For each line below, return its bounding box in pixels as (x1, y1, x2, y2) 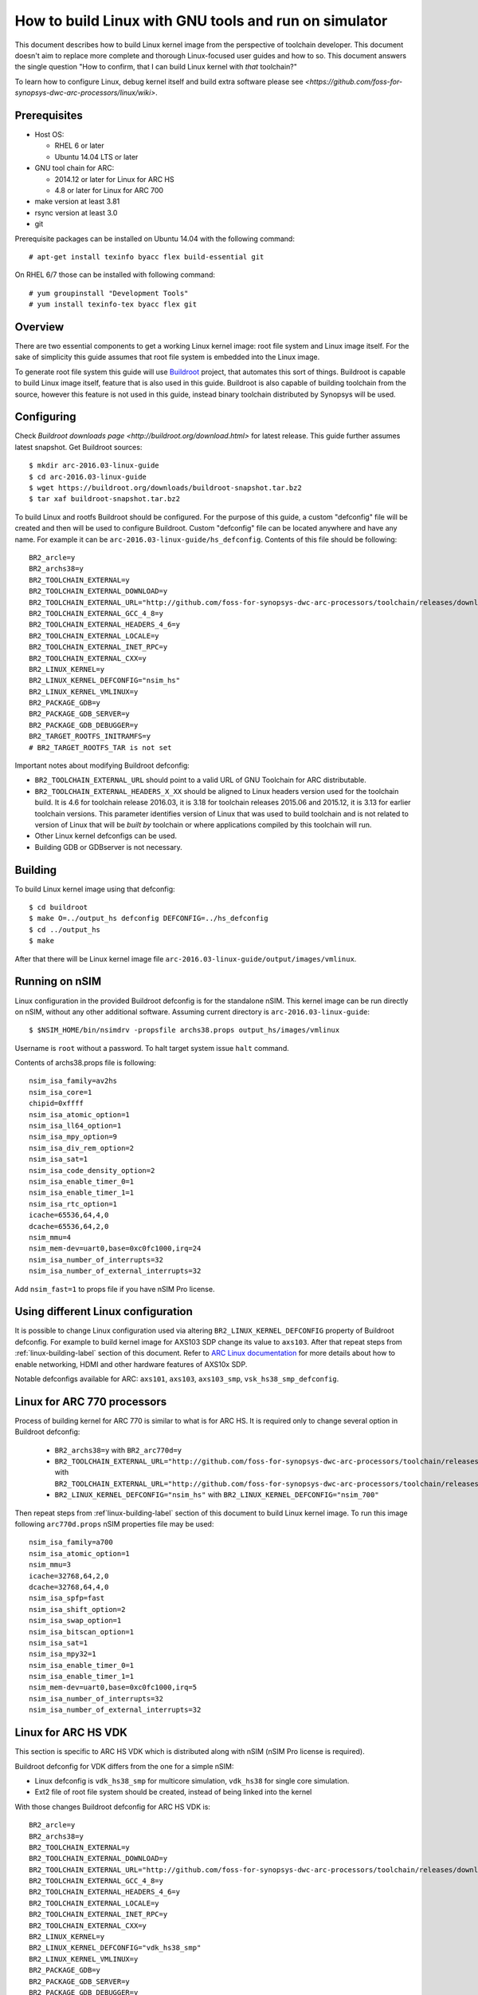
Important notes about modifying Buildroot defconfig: (14, 760, 190, 770)
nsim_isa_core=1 (29, 1088, 92, 1096)
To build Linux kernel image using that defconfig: (14, 884, 175, 894)
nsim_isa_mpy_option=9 (29, 1132, 118, 1141)
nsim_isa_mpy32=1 (29, 1649, 96, 1659)
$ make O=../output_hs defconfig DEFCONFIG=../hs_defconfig (29, 914, 268, 923)
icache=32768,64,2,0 (29, 1571, 109, 1580)
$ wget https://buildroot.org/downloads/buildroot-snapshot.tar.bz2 (29, 484, 302, 492)
